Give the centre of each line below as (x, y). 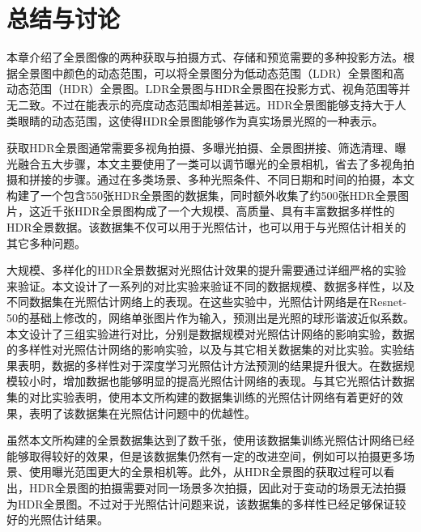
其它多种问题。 (46, 243)
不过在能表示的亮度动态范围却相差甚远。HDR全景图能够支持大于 (223, 104)
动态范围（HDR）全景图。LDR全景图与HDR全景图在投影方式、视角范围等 (203, 89)
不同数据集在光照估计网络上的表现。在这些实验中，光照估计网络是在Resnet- (207, 302)
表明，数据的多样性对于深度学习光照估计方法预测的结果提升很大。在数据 (210, 365)
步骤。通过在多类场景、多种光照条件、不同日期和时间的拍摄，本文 (238, 179)
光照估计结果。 (68, 519)
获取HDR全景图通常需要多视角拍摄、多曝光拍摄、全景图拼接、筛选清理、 (201, 148)
